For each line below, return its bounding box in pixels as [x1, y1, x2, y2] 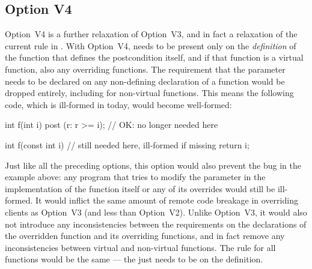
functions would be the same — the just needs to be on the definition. [5, 253, 263, 265]
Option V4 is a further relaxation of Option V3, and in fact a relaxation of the [5, 28, 298, 40]
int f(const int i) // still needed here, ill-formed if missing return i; [5, 138, 249, 151]
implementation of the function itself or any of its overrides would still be [5, 182, 275, 195]
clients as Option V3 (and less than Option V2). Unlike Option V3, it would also [5, 205, 307, 218]
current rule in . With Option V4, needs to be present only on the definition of [5, 39, 296, 52]
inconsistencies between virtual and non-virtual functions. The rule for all [5, 241, 276, 253]
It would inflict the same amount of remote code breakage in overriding [35, 194, 298, 207]
